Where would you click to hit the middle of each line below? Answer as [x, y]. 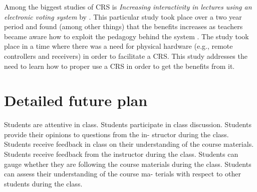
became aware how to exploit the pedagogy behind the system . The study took [126, 36]
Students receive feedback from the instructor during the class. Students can [121, 154]
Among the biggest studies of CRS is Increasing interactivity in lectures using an [128, 7]
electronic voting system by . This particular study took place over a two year [123, 16]
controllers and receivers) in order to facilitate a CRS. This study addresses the [126, 56]
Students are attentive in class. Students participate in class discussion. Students [128, 124]
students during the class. [43, 183]
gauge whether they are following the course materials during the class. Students [128, 164]
